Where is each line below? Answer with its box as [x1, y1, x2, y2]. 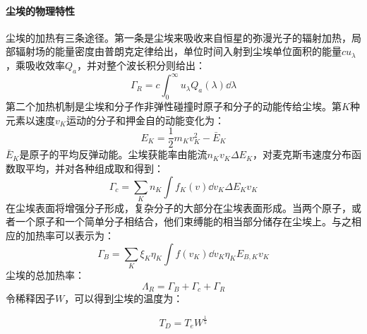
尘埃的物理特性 [6, 3, 75, 18]
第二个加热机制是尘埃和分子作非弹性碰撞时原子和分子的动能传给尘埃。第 [6, 99, 342, 114]
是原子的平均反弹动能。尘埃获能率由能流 [19, 147, 207, 162]
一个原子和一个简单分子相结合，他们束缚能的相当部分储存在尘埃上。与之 [15, 214, 351, 229]
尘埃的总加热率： [6, 267, 85, 282]
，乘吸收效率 [6, 57, 65, 72]
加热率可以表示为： [25, 228, 114, 243]
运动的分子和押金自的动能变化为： [66, 112, 224, 127]
